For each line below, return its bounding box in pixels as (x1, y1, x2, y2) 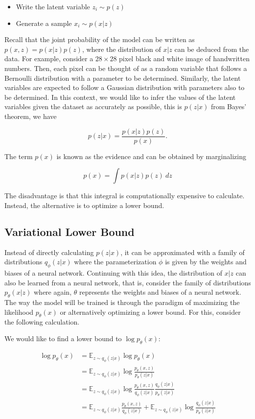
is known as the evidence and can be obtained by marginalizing (56, 151, 246, 161)
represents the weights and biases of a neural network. (79, 287, 241, 297)
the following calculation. (4, 317, 80, 327)
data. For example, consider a (4, 53, 93, 64)
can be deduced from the (174, 44, 249, 54)
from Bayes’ (210, 101, 247, 112)
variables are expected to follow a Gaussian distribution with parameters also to (4, 82, 245, 93)
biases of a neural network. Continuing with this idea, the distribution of (4, 267, 222, 278)
